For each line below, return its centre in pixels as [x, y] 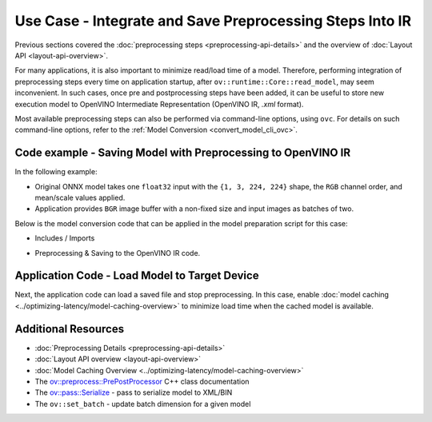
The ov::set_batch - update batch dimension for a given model [143, 404]
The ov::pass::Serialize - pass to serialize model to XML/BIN [134, 392]
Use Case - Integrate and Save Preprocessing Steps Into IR [213, 21]
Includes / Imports [65, 238]
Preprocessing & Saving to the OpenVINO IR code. [118, 253]
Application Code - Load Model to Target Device [137, 276]
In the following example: [56, 172]
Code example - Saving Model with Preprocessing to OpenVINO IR [183, 153]
